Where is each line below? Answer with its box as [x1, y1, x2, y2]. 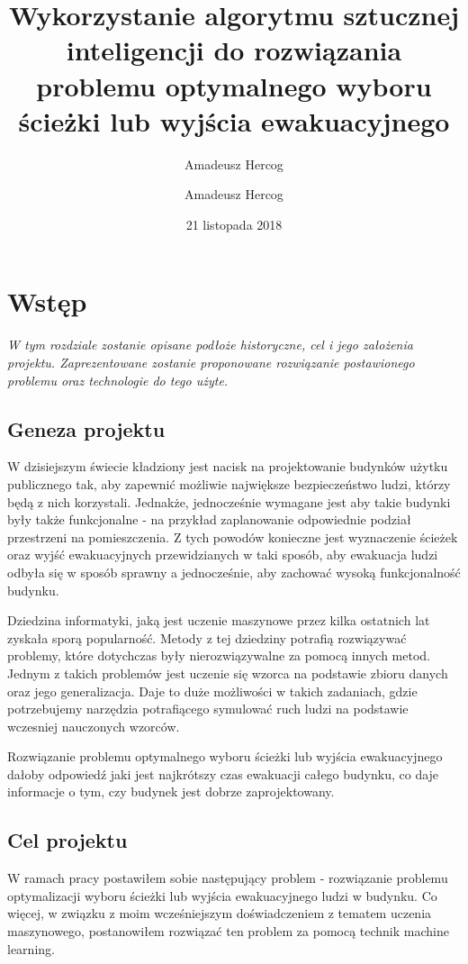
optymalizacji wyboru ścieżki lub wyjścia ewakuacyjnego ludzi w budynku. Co [7, 886, 437, 905]
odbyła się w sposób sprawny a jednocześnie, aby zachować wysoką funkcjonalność [7, 562, 461, 581]
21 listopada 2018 [185, 214, 283, 233]
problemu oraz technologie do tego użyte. [7, 370, 229, 389]
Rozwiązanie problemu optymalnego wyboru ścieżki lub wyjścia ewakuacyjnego [7, 747, 443, 766]
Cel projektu [7, 826, 128, 854]
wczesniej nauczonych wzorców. [7, 716, 180, 735]
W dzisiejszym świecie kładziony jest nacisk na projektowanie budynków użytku [7, 457, 448, 476]
